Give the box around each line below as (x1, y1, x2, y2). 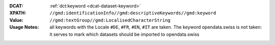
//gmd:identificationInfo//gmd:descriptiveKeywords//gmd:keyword (49, 10, 216, 16)
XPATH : (9, 10, 26, 16)
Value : (9, 17, 24, 23)
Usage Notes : (9, 24, 39, 30)
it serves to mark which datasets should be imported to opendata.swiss (49, 31, 200, 37)
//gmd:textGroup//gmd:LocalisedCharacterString (49, 17, 171, 23)
